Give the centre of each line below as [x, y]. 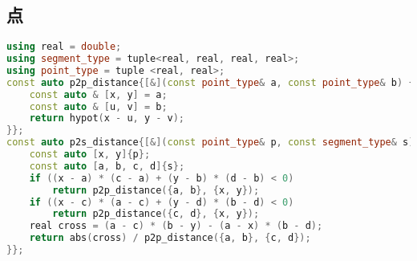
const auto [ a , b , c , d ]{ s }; [107, 166]
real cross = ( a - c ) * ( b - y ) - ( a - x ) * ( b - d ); [176, 226]
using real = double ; [64, 47]
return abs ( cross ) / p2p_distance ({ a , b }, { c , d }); [170, 238]
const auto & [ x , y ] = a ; [98, 94]
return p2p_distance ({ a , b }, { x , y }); [156, 190]
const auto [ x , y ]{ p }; [90, 155]
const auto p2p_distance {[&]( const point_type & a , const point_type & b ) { [211, 82]
